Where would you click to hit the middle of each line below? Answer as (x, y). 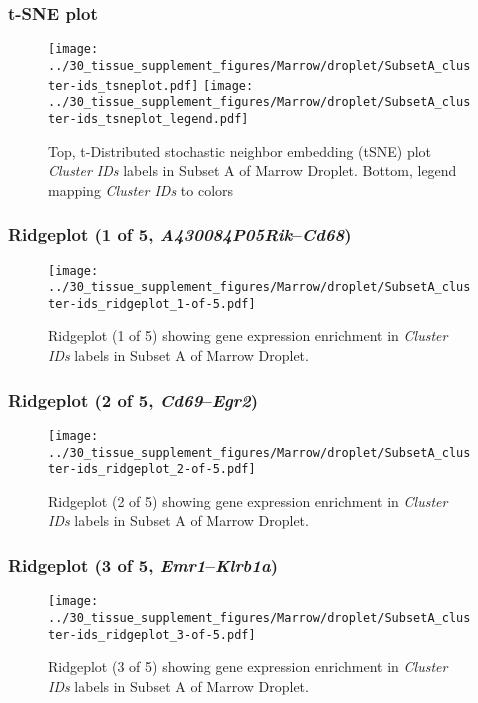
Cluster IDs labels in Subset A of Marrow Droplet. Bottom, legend (252, 170)
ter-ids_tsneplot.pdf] (123, 85)
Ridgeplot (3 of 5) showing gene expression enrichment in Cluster (248, 666)
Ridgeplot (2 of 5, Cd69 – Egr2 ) (133, 399)
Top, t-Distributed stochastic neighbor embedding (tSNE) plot (240, 150)
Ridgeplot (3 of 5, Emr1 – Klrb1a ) (143, 564)
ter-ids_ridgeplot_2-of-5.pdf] (152, 469)
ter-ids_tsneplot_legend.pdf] (148, 118)
